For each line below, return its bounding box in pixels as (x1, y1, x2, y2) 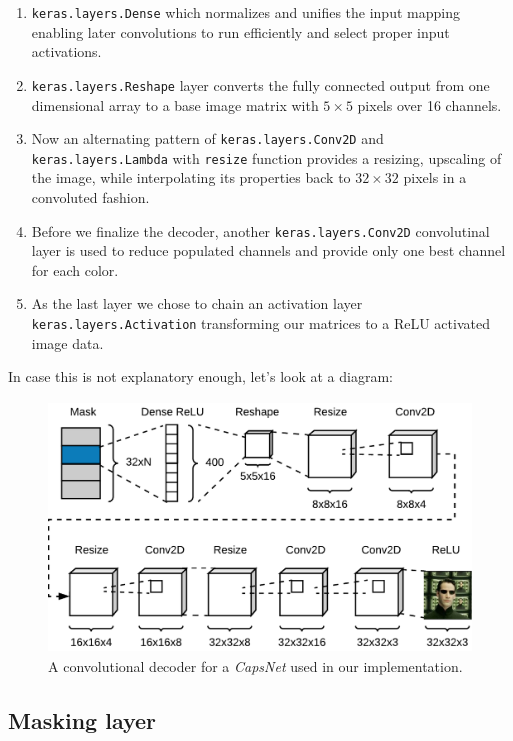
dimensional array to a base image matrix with (31, 94, 319, 115)
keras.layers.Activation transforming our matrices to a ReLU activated (31, 313, 490, 334)
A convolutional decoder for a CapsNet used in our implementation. (48, 656, 463, 677)
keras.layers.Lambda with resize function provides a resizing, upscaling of (31, 147, 502, 168)
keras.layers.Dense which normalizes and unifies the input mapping (31, 2, 460, 22)
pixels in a (403, 167, 467, 188)
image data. (31, 332, 104, 353)
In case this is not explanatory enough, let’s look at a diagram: (8, 366, 393, 387)
